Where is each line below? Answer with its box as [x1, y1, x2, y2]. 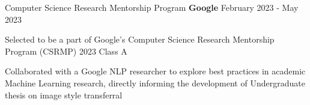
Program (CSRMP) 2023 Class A [5, 44, 127, 57]
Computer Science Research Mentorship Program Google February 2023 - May [5, 1, 299, 13]
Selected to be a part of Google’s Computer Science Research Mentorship [5, 33, 275, 46]
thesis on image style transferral [5, 88, 123, 101]
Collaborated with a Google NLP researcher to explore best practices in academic [5, 65, 306, 77]
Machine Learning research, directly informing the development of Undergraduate [5, 76, 305, 89]
